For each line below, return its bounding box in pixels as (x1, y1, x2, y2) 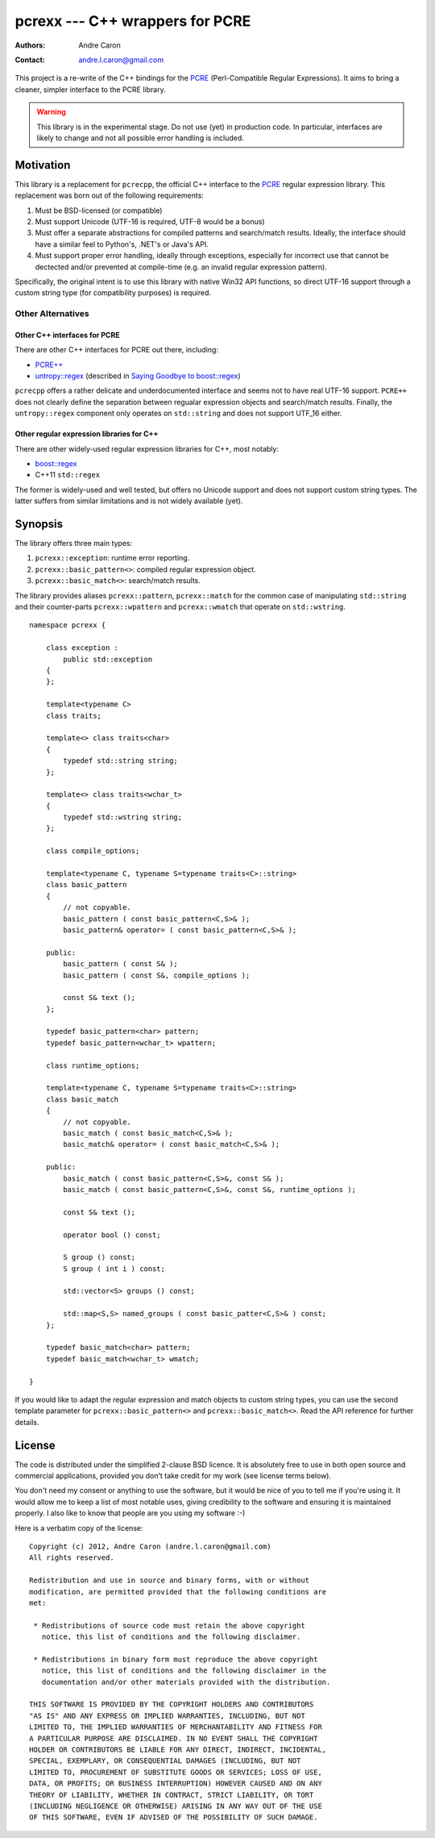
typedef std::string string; (63, 756, 179, 765)
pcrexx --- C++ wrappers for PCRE (14, 12, 251, 30)
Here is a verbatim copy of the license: (14, 1523, 143, 1532)
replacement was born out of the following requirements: (14, 190, 205, 201)
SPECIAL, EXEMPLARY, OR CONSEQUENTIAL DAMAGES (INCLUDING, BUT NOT (29, 1757, 301, 1765)
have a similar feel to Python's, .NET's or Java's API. (35, 239, 209, 249)
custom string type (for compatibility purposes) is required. (14, 288, 211, 298)
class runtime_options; (45, 1061, 140, 1070)
